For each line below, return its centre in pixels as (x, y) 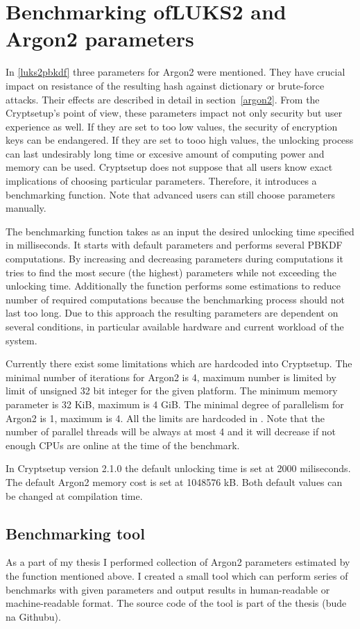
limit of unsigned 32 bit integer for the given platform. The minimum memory (172, 391)
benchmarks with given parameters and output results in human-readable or (168, 589)
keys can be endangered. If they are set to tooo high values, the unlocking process (180, 140)
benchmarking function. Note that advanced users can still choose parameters (170, 194)
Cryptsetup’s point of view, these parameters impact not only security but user (174, 113)
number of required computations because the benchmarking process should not (175, 299)
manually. (26, 208)
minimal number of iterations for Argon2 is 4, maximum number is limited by (171, 377)
